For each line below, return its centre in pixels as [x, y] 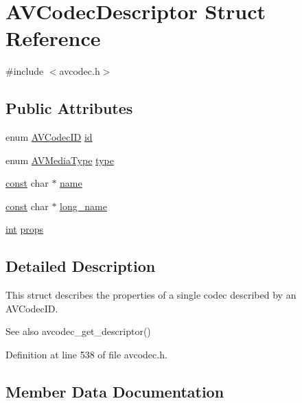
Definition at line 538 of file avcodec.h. [86, 355]
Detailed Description [81, 266]
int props [24, 229]
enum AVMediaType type [60, 160]
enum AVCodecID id [49, 137]
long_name [83, 206]
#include [25, 71]
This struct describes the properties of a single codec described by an [151, 295]
